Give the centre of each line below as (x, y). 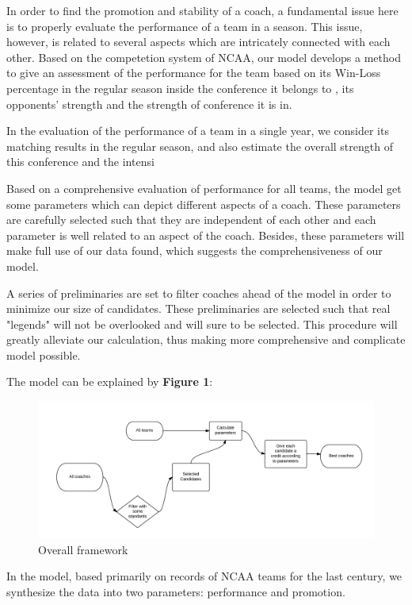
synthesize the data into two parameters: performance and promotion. (176, 591)
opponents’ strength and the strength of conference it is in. (149, 104)
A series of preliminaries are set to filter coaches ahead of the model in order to (199, 293)
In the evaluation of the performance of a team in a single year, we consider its (198, 131)
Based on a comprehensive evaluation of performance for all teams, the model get (204, 188)
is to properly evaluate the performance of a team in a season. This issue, (185, 26)
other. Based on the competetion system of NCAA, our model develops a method (204, 57)
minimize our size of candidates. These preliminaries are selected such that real (198, 308)
